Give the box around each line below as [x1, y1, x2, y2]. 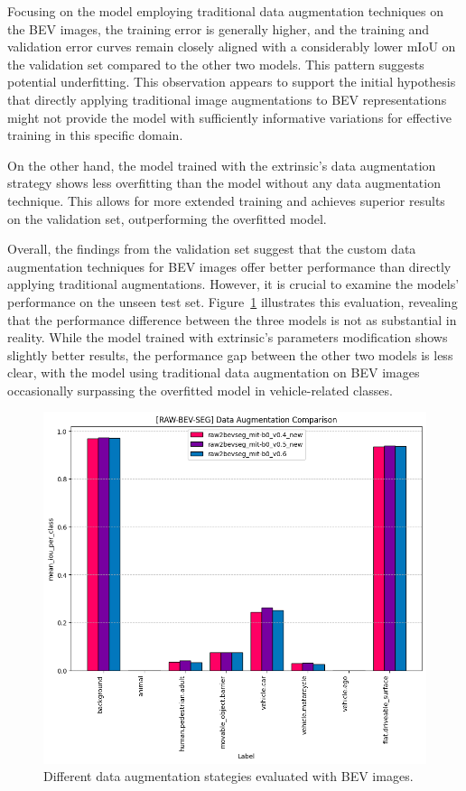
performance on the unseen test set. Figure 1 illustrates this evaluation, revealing [7, 292, 458, 311]
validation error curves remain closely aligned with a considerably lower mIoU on [7, 37, 456, 56]
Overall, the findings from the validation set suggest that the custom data [7, 239, 416, 258]
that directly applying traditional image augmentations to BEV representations [7, 89, 447, 108]
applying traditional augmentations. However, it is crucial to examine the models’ [7, 275, 460, 293]
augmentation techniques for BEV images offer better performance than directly [7, 256, 452, 275]
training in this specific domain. [7, 126, 183, 144]
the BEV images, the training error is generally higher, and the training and [7, 19, 430, 38]
